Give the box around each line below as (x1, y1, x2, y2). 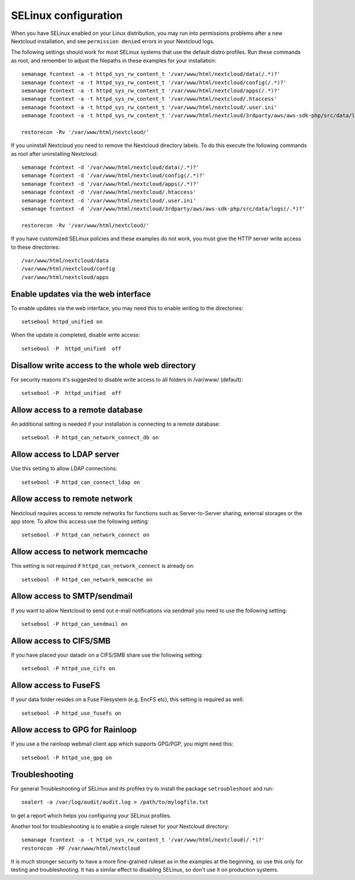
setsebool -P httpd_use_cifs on (21, 665, 115, 672)
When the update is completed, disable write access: (11, 332, 140, 339)
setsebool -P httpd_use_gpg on (21, 754, 112, 761)
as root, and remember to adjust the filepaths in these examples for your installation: (11, 57, 217, 64)
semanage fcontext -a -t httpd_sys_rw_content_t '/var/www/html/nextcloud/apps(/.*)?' (21, 87, 280, 94)
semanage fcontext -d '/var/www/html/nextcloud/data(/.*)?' (21, 164, 199, 171)
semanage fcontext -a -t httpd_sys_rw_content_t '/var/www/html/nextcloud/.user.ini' (21, 104, 277, 111)
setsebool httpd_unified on (21, 319, 103, 325)
